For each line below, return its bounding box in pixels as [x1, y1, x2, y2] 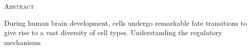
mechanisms [4, 37, 41, 47]
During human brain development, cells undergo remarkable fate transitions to [4, 17, 247, 28]
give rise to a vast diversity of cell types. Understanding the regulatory [4, 27, 222, 38]
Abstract [4, 1, 34, 11]
